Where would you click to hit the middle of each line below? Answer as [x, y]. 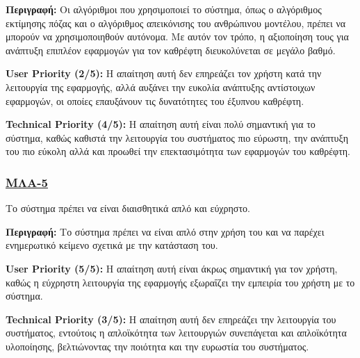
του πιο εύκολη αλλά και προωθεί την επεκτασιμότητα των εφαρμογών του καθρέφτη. [178, 151]
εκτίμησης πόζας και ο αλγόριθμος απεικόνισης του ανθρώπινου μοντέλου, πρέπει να [176, 23]
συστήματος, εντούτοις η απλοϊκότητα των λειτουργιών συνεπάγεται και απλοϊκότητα [176, 333]
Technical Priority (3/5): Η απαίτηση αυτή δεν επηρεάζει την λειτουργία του [171, 319]
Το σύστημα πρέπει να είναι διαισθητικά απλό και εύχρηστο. [128, 208]
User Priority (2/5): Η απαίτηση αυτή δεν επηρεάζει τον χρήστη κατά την [164, 73]
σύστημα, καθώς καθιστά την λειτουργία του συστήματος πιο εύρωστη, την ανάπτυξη [177, 137]
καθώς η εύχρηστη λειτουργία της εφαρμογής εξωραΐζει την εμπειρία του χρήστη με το [180, 282]
